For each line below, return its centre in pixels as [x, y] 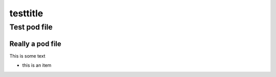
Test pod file [31, 27]
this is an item [37, 65]
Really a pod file [35, 44]
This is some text [27, 56]
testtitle [26, 13]
